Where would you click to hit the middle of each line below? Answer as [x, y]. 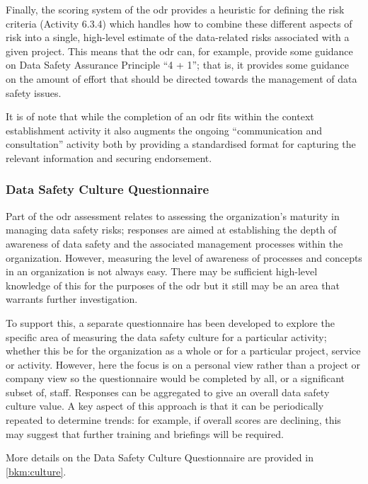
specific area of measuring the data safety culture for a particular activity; [166, 336]
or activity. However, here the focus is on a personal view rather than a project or [183, 364]
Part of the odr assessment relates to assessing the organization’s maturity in [173, 215]
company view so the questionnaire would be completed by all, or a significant [176, 378]
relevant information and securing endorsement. [109, 157]
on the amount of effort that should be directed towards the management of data [182, 78]
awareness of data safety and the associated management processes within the [174, 243]
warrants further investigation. [72, 299]
